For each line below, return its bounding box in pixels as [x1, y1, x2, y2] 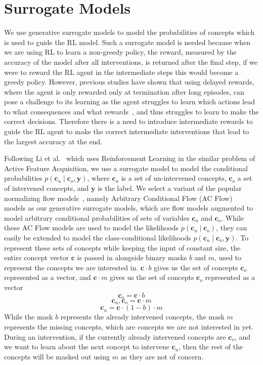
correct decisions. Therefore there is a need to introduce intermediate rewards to [4, 116, 253, 127]
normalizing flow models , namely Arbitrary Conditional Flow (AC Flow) [4, 192, 233, 203]
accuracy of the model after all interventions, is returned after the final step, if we [4, 56, 257, 67]
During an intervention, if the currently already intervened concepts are [4, 331, 226, 342]
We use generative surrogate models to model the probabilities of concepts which [4, 27, 255, 37]
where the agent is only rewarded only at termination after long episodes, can [4, 86, 244, 97]
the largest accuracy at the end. [4, 136, 103, 146]
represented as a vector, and [4, 272, 91, 282]
